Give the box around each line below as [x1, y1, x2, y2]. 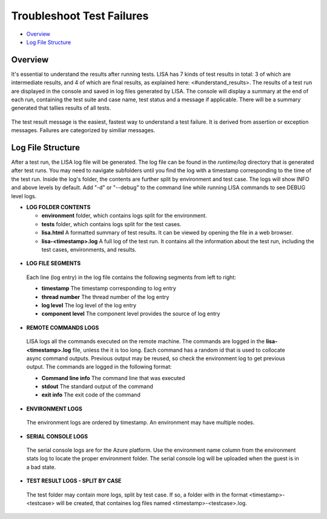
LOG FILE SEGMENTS [26, 259, 81, 267]
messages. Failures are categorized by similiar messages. [11, 127, 156, 134]
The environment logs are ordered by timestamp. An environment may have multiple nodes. [26, 419, 255, 426]
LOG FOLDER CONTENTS [26, 204, 91, 211]
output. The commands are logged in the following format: [26, 363, 172, 370]
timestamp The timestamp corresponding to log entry [41, 285, 177, 292]
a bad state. [26, 463, 56, 470]
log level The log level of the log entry [41, 301, 136, 309]
